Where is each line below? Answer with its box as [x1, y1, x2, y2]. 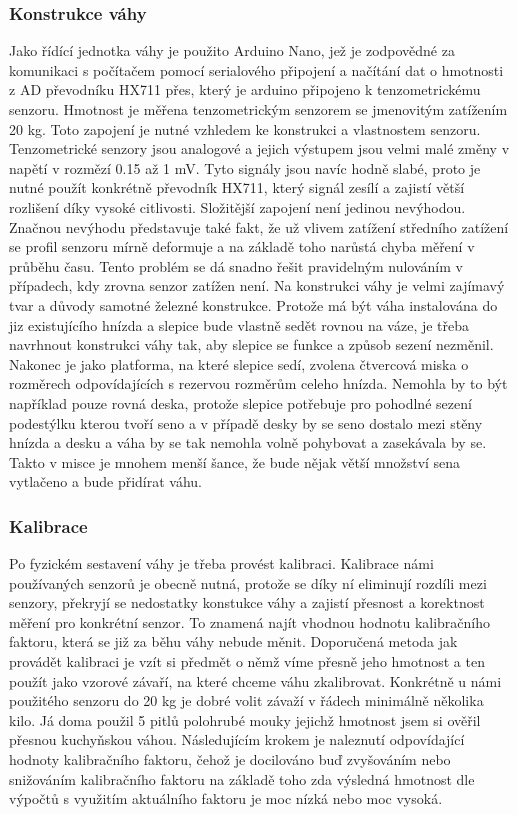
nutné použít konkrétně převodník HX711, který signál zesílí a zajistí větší [9, 177, 465, 198]
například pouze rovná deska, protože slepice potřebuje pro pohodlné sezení [9, 392, 472, 413]
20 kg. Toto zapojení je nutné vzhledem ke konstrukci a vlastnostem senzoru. [9, 118, 481, 139]
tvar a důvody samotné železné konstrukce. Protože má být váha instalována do [9, 294, 498, 315]
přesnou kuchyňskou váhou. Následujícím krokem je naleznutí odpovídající [9, 729, 465, 750]
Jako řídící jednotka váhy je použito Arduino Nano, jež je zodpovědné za [9, 40, 455, 61]
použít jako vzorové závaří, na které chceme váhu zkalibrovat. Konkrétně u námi [9, 670, 502, 691]
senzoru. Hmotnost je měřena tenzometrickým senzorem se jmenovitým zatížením [9, 99, 508, 119]
